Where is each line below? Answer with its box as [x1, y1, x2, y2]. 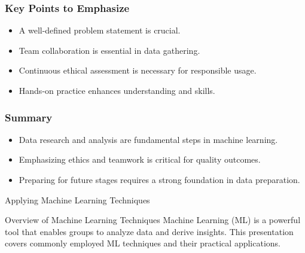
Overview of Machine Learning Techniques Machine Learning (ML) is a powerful [5, 214, 301, 226]
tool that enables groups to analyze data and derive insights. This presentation [5, 225, 294, 237]
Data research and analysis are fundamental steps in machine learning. [19, 133, 278, 145]
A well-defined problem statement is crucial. [19, 24, 181, 36]
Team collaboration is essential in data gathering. [19, 44, 200, 56]
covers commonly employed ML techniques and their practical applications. [5, 237, 280, 249]
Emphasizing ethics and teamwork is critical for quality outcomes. [19, 153, 261, 166]
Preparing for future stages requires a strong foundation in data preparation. [19, 173, 300, 185]
